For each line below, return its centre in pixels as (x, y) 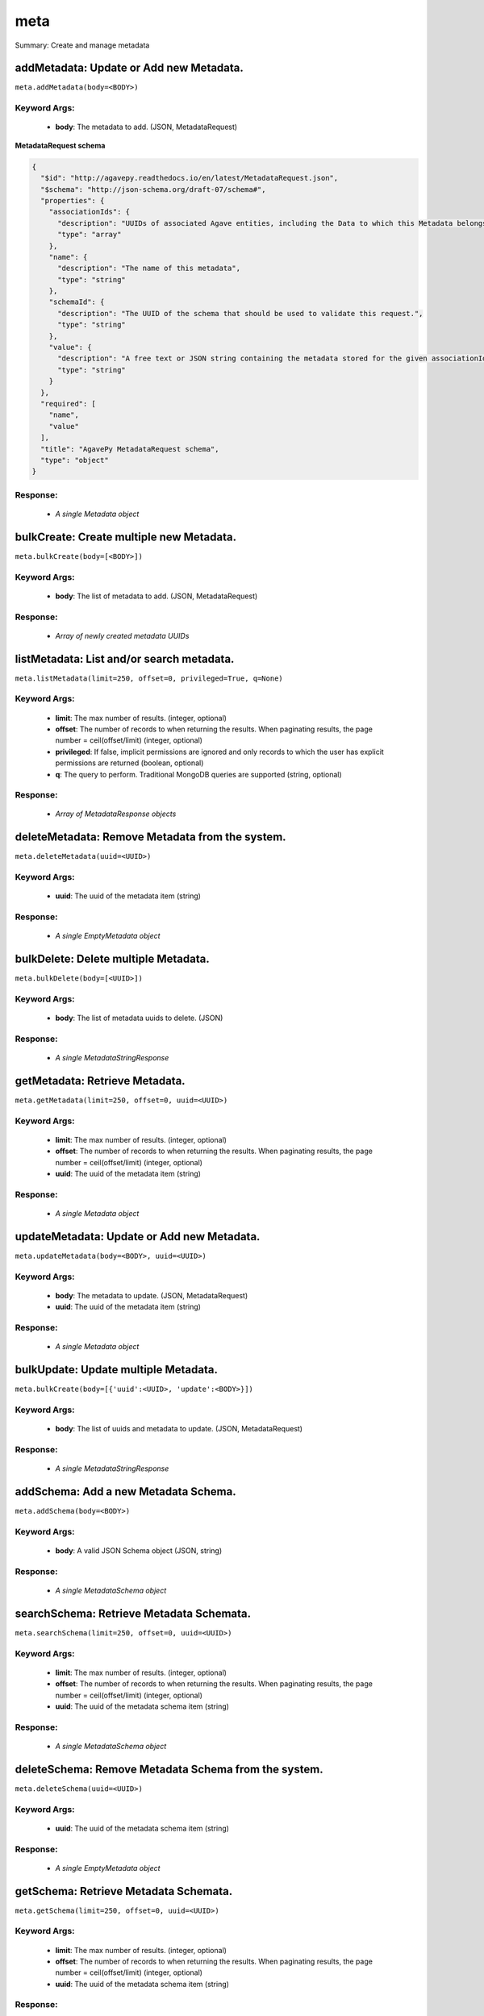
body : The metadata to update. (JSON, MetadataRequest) (152, 1295)
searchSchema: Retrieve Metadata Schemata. (133, 1613)
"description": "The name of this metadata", (149, 269)
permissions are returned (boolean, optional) (129, 763)
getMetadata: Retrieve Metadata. (100, 1081)
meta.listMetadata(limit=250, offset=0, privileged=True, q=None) (149, 678)
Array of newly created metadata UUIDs (122, 635)
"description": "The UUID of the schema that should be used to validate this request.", (240, 313)
